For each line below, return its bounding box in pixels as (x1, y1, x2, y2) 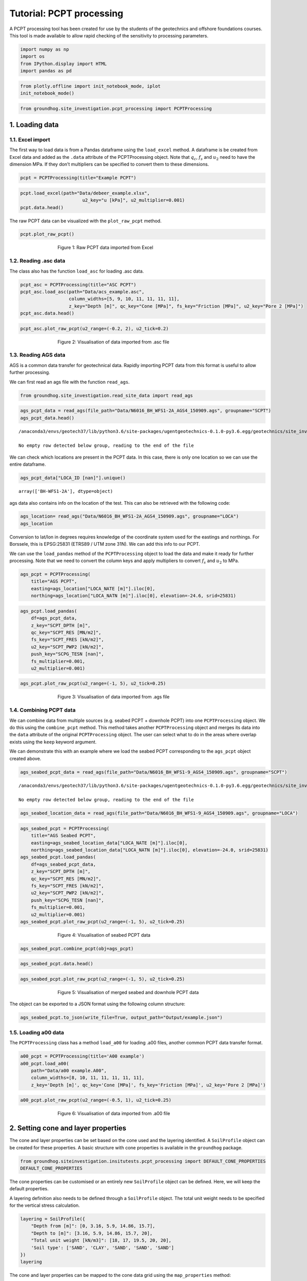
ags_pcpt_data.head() (20, 415, 75, 421)
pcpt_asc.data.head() (20, 311, 75, 316)
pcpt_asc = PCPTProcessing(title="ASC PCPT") (20, 282, 137, 287)
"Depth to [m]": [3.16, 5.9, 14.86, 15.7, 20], (31, 1230, 153, 1236)
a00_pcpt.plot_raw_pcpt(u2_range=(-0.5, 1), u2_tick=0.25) (20, 1097, 171, 1103)
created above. (9, 755, 41, 761)
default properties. (9, 1186, 49, 1192)
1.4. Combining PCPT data (9, 707, 76, 714)
